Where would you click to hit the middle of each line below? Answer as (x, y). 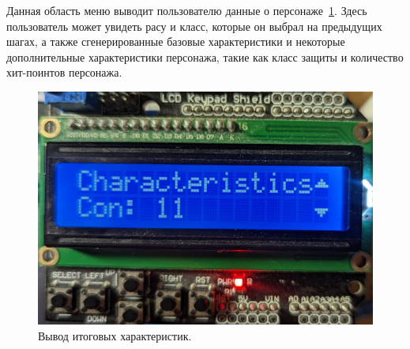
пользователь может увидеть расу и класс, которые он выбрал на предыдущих (194, 26)
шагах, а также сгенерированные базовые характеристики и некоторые (176, 41)
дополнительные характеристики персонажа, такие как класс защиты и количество (205, 56)
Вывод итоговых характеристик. (115, 335)
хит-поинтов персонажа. (64, 72)
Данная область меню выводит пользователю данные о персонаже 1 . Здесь (187, 10)
